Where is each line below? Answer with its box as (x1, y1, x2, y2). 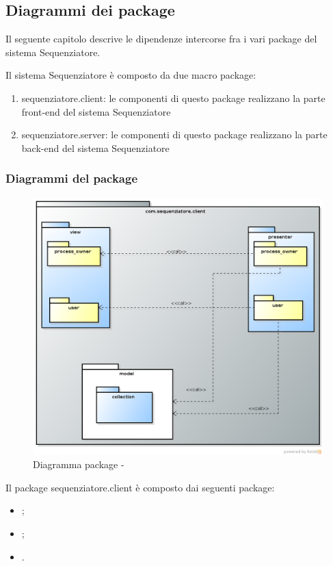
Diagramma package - (33, 457, 124, 472)
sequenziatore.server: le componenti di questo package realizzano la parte (21, 127, 328, 142)
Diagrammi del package (5, 170, 138, 187)
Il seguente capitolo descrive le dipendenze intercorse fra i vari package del (5, 31, 317, 46)
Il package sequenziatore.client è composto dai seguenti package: (5, 480, 275, 494)
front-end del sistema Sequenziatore (21, 104, 171, 118)
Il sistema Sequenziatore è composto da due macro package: (5, 68, 256, 82)
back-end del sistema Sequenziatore (21, 140, 170, 155)
